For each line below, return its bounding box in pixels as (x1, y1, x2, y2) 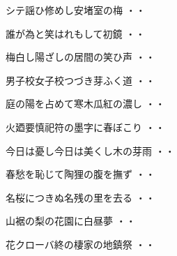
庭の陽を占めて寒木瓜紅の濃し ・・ (6, 96, 165, 111)
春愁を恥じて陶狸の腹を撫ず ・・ (6, 167, 155, 181)
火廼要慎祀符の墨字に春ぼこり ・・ (6, 119, 165, 134)
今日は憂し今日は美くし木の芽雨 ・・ (6, 143, 175, 158)
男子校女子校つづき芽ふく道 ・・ (6, 73, 155, 87)
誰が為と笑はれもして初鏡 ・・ (6, 26, 146, 40)
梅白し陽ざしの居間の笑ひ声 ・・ (6, 50, 155, 64)
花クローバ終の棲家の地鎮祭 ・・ (6, 236, 155, 251)
